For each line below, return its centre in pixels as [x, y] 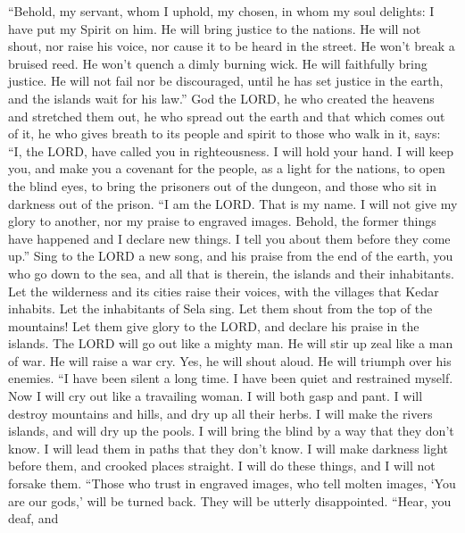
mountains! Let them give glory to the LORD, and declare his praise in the [214, 325]
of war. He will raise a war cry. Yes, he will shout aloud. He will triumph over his [230, 360]
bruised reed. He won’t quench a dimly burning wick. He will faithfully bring [218, 63]
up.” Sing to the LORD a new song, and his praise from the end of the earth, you [231, 256]
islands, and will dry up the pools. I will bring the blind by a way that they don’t [231, 431]
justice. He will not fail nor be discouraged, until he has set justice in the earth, [226, 81]
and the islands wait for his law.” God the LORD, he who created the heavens [221, 98]
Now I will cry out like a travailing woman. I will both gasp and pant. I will [216, 396]
